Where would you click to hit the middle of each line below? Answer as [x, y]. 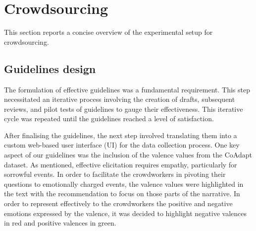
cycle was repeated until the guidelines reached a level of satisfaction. [109, 118]
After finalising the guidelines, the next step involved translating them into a [121, 135]
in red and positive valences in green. [60, 223]
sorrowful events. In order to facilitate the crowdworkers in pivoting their [115, 174]
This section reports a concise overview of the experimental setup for [108, 32]
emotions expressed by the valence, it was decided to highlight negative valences [125, 213]
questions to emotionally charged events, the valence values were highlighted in [124, 184]
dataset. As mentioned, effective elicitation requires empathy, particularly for [121, 164]
